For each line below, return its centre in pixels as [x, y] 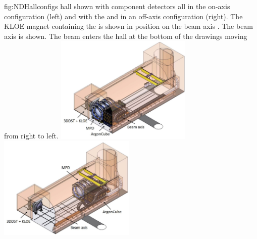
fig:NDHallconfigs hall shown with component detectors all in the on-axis [117, 6]
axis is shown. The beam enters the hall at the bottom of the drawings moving [126, 36]
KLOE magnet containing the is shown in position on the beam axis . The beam [129, 26]
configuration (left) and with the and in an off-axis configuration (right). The [123, 16]
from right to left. [31, 136]
